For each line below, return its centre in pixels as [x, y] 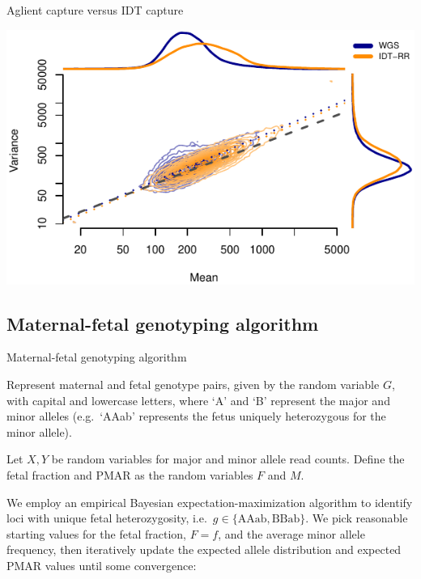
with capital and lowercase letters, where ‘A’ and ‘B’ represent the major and [198, 400]
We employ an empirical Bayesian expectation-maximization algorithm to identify [210, 502]
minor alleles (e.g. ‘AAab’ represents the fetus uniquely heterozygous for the [196, 416]
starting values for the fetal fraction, [96, 533]
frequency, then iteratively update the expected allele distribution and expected [204, 549]
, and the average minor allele [291, 533]
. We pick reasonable [357, 518]
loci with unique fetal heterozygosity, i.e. [107, 518]
